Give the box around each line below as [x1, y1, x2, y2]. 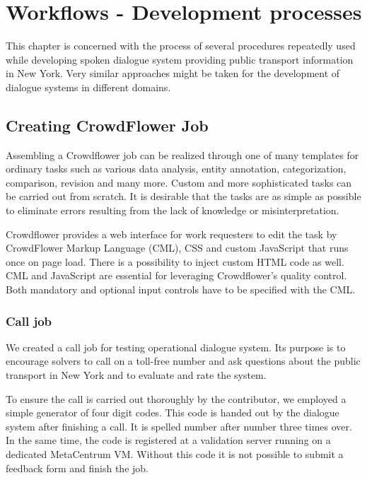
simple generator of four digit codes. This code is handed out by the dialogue [6, 405, 339, 420]
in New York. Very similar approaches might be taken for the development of [6, 66, 340, 81]
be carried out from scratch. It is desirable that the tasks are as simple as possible [6, 189, 361, 204]
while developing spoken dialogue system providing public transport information [6, 52, 354, 66]
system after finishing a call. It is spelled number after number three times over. [6, 418, 352, 433]
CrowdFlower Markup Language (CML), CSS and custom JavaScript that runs [6, 240, 349, 255]
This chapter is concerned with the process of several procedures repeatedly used [6, 38, 356, 53]
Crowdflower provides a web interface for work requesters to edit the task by [6, 226, 337, 241]
